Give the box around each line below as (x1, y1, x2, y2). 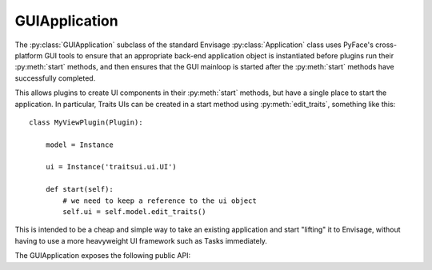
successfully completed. (14, 73, 96, 83)
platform (14, 50, 43, 60)
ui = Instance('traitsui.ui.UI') (45, 162, 178, 172)
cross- (374, 40, 398, 50)
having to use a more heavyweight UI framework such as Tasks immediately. (14, 236, 268, 245)
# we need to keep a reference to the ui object (62, 196, 258, 205)
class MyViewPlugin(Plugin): (29, 117, 143, 127)
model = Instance (45, 140, 114, 149)
